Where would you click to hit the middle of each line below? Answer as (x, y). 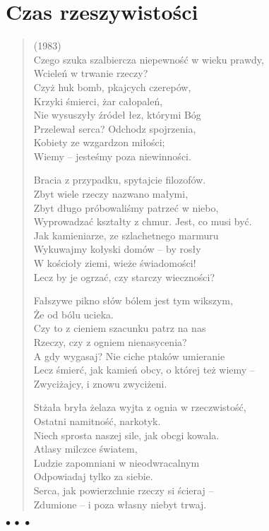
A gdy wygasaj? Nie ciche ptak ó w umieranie (129, 356)
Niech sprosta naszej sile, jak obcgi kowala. (126, 435)
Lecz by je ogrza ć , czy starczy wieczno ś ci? (124, 276)
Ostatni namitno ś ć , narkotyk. (97, 420)
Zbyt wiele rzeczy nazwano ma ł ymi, (111, 194)
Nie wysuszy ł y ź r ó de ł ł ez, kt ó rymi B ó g (117, 115)
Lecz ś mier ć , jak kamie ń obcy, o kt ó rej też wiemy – (144, 370)
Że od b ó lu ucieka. (73, 314)
